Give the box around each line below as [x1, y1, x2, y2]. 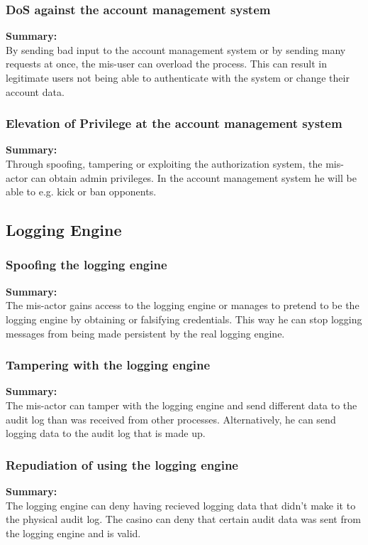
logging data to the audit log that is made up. [6, 426, 206, 441]
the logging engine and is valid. [6, 525, 141, 540]
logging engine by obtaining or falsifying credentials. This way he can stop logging [6, 311, 362, 326]
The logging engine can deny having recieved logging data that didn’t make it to [6, 497, 356, 512]
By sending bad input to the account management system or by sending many [6, 42, 346, 57]
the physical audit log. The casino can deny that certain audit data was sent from [6, 512, 361, 527]
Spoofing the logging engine [6, 256, 167, 274]
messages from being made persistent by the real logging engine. [6, 325, 285, 340]
